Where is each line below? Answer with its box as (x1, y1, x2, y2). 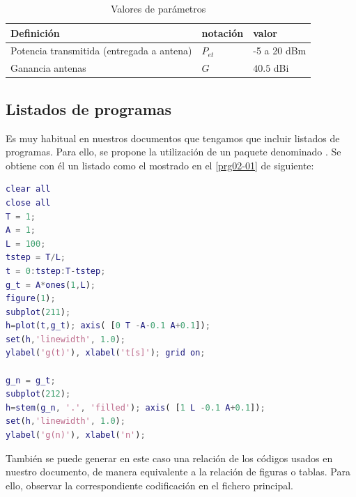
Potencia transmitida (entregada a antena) (10, 43, 192, 58)
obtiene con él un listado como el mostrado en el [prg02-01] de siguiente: (6, 158, 314, 172)
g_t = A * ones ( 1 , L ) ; (6, 280, 96, 290)
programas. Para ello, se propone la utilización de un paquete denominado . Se (6, 144, 341, 159)
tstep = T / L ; (6, 252, 65, 263)
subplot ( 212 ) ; (6, 389, 71, 399)
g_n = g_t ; (6, 375, 56, 385)
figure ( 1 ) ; (6, 293, 56, 304)
